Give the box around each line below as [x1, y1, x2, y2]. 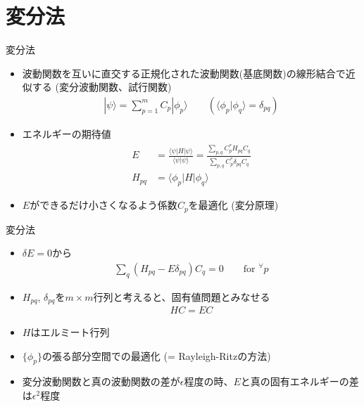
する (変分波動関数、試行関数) [32, 79, 172, 94]
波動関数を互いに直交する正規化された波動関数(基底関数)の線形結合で [22, 65, 346, 80]
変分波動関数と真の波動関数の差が [22, 374, 180, 389]
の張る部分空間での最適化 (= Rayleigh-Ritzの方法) [42, 348, 271, 363]
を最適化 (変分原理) [188, 198, 279, 212]
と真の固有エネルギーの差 [240, 374, 359, 389]
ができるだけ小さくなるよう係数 [30, 198, 177, 212]
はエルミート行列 [30, 325, 110, 339]
